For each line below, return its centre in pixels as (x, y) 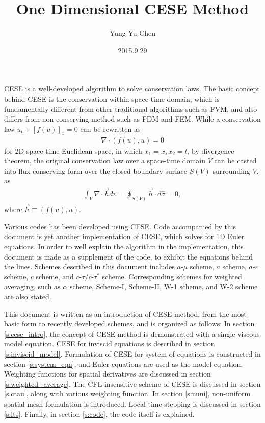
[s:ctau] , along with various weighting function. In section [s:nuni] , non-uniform (127, 394)
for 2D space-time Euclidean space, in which (73, 150)
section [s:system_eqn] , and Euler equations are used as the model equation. (124, 363)
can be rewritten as (110, 128)
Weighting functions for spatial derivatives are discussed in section (108, 374)
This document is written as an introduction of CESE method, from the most (125, 313)
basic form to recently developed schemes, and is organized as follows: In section (129, 324)
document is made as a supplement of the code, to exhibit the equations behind (128, 256)
